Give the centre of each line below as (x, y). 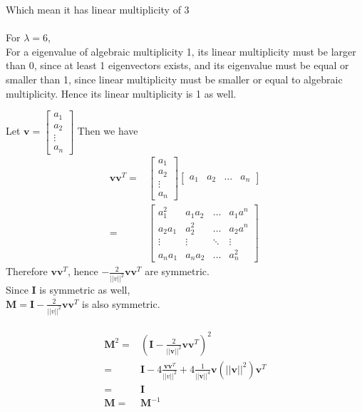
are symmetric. (177, 271)
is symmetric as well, (85, 290)
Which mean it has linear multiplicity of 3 (98, 9)
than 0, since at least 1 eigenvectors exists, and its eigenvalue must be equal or (177, 65)
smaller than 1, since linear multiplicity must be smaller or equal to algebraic (174, 79)
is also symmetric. (121, 303)
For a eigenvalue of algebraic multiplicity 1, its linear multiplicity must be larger (181, 51)
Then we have (108, 131)
